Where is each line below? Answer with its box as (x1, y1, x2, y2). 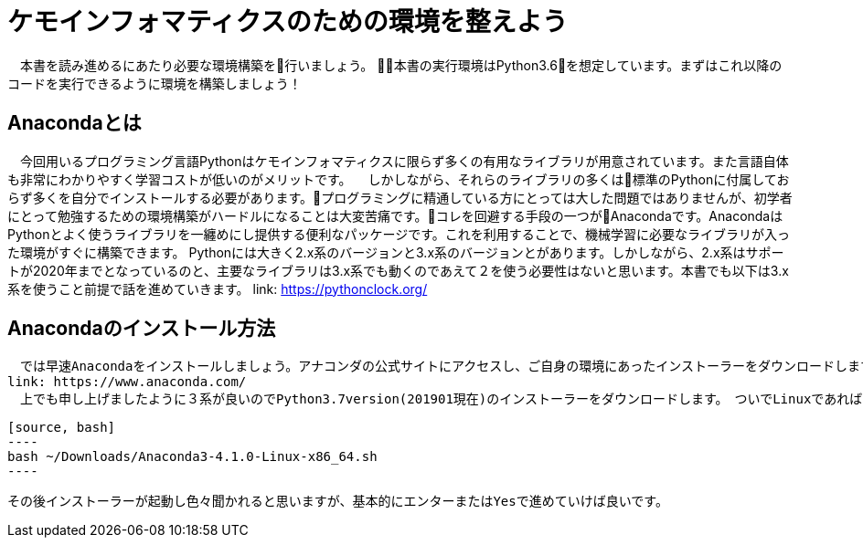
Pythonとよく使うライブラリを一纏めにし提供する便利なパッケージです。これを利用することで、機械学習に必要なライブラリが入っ (7, 225, 790, 242)
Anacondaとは (7, 111, 142, 135)
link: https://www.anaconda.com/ (7, 374, 247, 390)
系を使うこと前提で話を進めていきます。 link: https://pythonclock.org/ (7, 280, 428, 297)
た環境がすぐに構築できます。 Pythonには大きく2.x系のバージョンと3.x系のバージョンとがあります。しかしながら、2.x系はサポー (7, 244, 784, 260)
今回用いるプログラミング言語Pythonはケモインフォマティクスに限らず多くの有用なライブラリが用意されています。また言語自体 (19, 152, 789, 169)
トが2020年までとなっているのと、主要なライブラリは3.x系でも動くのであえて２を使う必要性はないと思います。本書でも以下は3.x (7, 262, 789, 278)
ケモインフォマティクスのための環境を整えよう (7, 6, 568, 37)
